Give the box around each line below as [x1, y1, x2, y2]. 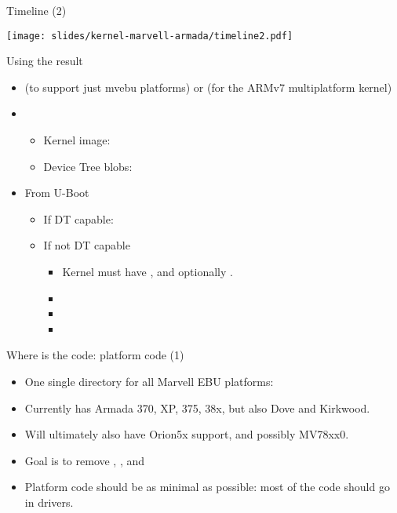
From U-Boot [24, 184, 89, 201]
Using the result [6, 53, 83, 69]
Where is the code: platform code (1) [6, 347, 184, 363]
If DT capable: [43, 210, 114, 227]
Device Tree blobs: [43, 158, 133, 174]
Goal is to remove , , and [24, 452, 145, 468]
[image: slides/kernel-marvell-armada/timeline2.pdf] [6, 30, 293, 42]
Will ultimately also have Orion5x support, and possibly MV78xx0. [24, 426, 349, 442]
